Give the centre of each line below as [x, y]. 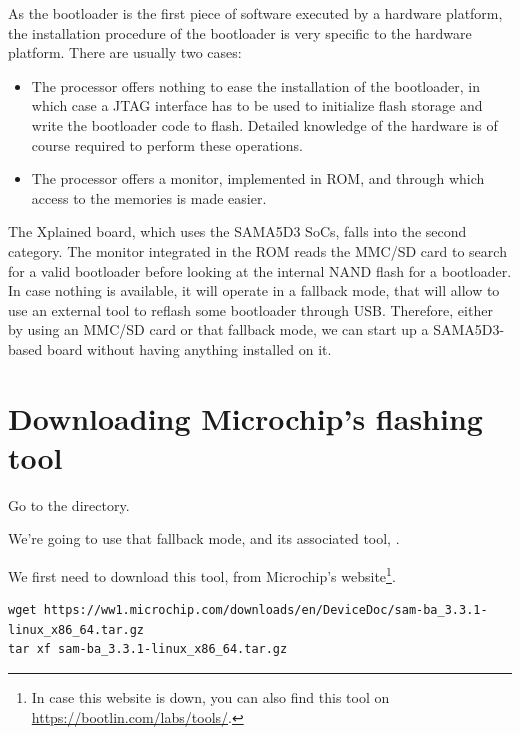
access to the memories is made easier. [149, 197]
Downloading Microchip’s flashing [245, 417]
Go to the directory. [69, 504]
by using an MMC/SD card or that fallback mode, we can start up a [218, 329]
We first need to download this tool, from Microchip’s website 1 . [202, 574]
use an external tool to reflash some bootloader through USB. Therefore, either [250, 309]
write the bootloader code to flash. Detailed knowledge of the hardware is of [264, 124]
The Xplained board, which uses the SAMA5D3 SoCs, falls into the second [237, 231]
